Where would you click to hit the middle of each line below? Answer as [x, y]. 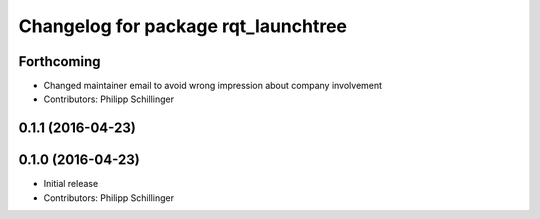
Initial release [71, 184]
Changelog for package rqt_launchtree [183, 26]
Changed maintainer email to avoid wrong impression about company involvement [213, 86]
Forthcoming [59, 61]
